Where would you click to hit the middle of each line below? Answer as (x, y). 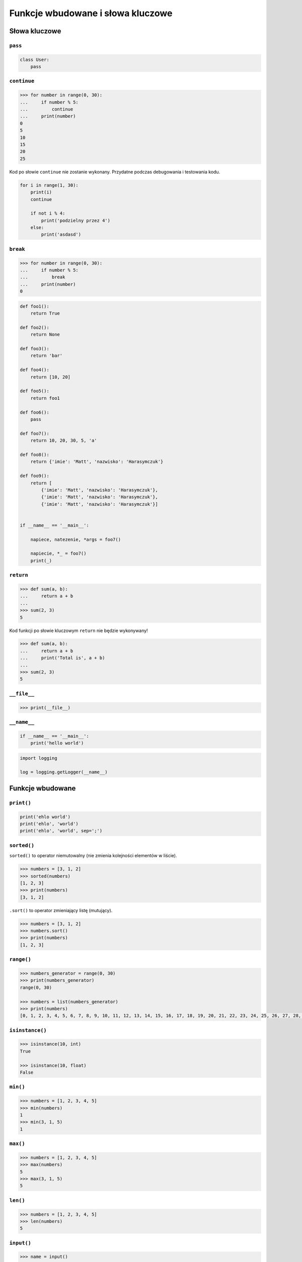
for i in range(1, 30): (49, 185)
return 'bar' (47, 356)
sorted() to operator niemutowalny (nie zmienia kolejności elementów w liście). (93, 856)
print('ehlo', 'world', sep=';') (61, 831)
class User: (35, 60)
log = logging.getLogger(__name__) (64, 772)
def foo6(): (35, 412)
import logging (39, 758)
